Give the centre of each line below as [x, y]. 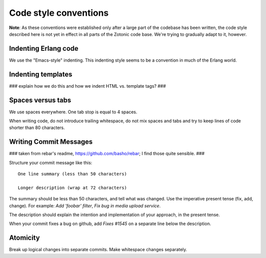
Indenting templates [41, 74]
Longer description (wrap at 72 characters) [73, 188]
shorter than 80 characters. [37, 128]
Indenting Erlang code [44, 48]
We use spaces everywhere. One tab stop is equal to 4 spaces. [73, 112]
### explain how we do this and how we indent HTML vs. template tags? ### [87, 86]
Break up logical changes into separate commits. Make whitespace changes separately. [98, 250]
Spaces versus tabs [40, 100]
